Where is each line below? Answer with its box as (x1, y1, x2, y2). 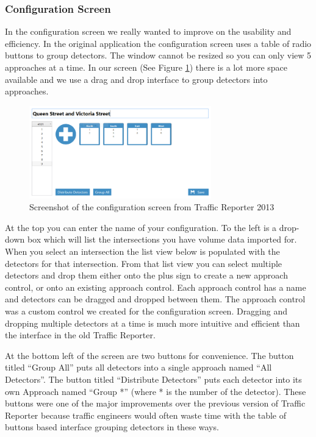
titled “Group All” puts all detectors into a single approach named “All (5, 361, 272, 374)
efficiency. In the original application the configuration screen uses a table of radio (5, 37, 312, 49)
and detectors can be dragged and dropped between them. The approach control (5, 293, 306, 305)
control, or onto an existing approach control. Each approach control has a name (5, 280, 306, 293)
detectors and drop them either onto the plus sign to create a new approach (5, 269, 288, 282)
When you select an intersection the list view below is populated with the (5, 245, 280, 257)
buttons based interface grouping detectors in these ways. (5, 421, 219, 433)
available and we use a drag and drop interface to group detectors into (5, 73, 268, 85)
